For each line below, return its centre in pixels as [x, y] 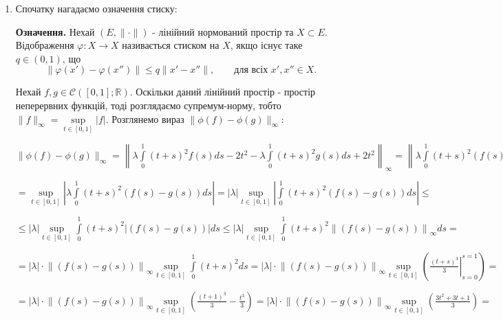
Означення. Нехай [55, 31]
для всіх [251, 70]
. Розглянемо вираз [145, 118]
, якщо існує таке [266, 45]
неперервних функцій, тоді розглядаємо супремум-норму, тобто [148, 105]
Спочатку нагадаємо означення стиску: [96, 8]
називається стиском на [171, 45]
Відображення [45, 45]
